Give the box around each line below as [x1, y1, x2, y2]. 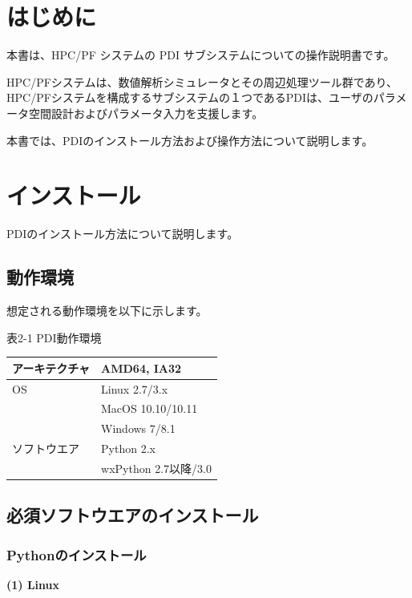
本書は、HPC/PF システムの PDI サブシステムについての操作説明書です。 [6, 46, 395, 63]
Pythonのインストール [6, 544, 147, 564]
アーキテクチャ [12, 359, 91, 376]
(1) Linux [6, 576, 60, 593]
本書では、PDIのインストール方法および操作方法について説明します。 [6, 131, 374, 148]
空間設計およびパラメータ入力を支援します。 [28, 104, 264, 121]
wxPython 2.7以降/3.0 [101, 459, 212, 476]
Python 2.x [101, 440, 156, 457]
